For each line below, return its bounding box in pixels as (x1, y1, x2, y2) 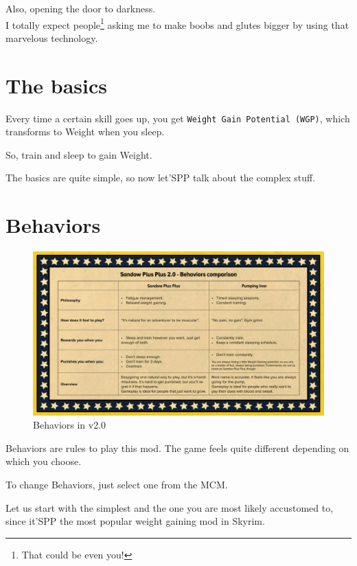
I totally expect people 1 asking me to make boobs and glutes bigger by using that (5, 15, 349, 32)
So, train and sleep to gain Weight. (5, 147, 152, 161)
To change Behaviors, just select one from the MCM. (5, 477, 228, 491)
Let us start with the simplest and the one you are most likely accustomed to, (5, 500, 334, 514)
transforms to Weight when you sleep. (5, 124, 165, 139)
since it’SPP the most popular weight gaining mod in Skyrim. (5, 514, 265, 528)
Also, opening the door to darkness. (5, 1, 156, 15)
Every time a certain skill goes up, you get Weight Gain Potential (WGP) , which (5, 111, 350, 125)
